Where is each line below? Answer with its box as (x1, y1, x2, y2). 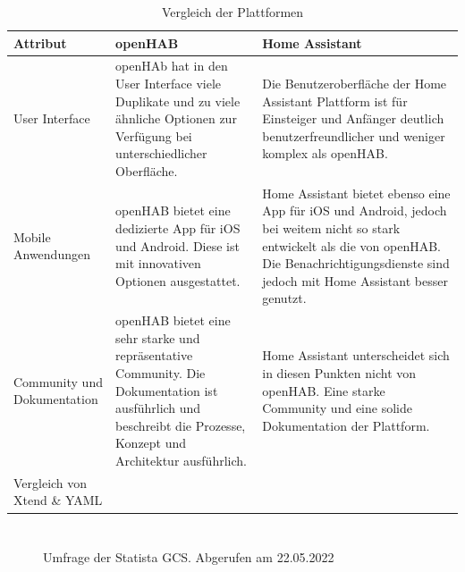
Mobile (13, 227, 51, 246)
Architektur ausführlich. (115, 451, 247, 469)
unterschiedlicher (115, 144, 207, 163)
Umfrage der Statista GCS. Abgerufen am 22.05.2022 (43, 547, 334, 566)
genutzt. (262, 289, 307, 307)
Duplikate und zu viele (115, 91, 241, 110)
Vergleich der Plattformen (161, 3, 304, 21)
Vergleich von (13, 473, 88, 492)
